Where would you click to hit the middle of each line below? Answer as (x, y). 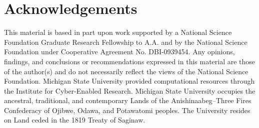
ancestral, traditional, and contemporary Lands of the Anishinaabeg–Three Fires (128, 100)
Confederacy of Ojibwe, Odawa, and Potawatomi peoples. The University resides (127, 110)
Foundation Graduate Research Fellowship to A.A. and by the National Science (126, 42)
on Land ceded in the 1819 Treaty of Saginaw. (75, 120)
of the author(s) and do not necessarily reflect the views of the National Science (126, 71)
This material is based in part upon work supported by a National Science (118, 32)
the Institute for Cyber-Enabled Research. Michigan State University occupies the (130, 90)
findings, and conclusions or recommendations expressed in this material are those (130, 61)
